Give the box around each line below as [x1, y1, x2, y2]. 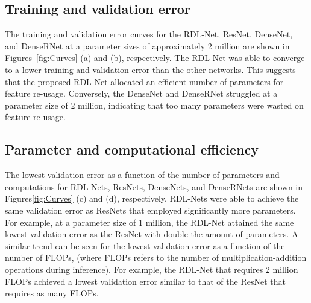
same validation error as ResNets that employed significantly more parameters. [5, 203, 296, 216]
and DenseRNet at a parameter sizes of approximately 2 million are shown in [5, 39, 290, 52]
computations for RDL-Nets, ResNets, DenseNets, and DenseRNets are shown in [5, 180, 303, 193]
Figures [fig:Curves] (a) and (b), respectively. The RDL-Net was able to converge [5, 51, 305, 64]
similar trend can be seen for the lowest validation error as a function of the [5, 239, 285, 252]
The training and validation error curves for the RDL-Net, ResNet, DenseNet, [5, 28, 293, 40]
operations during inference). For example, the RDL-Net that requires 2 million [5, 263, 298, 275]
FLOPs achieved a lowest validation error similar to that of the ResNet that [5, 275, 286, 287]
